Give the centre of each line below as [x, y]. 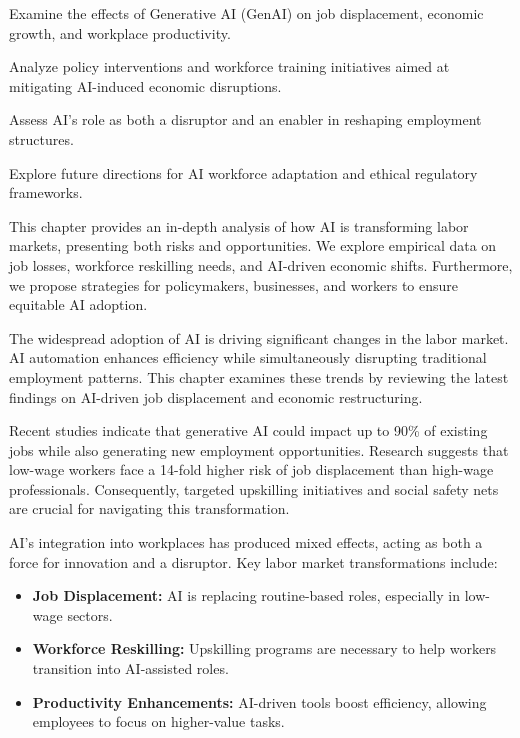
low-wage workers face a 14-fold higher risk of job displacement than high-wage [251, 469]
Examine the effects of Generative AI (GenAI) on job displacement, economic [246, 13]
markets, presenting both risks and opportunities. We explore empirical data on [253, 245]
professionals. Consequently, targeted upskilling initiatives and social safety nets [254, 488]
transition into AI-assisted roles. [130, 668]
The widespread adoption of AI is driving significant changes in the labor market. [259, 337]
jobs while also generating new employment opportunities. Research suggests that [259, 449]
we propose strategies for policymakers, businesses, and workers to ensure [233, 284]
